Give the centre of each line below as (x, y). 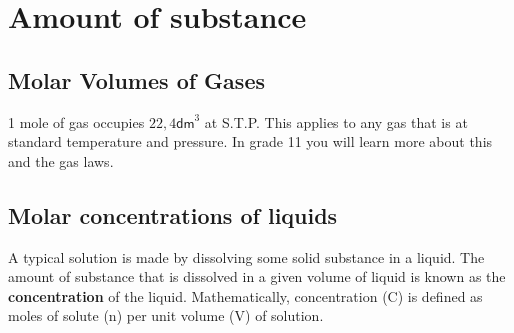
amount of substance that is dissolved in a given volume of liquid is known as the (257, 276)
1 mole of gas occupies (76, 121)
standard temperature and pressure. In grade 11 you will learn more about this (250, 141)
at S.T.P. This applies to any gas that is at (336, 121)
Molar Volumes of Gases (136, 79)
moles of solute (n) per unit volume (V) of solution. (166, 315)
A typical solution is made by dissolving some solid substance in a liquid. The (246, 256)
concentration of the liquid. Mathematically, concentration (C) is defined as (245, 295)
